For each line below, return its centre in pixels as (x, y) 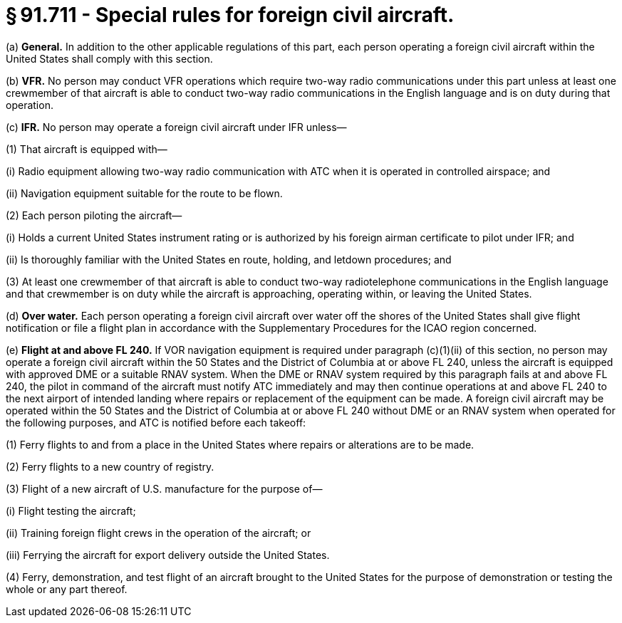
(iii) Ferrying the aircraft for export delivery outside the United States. (168, 555)
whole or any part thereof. (67, 589)
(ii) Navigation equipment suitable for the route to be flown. (144, 193)
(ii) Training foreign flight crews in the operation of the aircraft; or (159, 533)
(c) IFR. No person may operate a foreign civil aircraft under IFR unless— (176, 127)
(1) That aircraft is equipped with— (87, 149)
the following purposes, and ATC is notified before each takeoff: (156, 422)
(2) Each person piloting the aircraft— (94, 215)
